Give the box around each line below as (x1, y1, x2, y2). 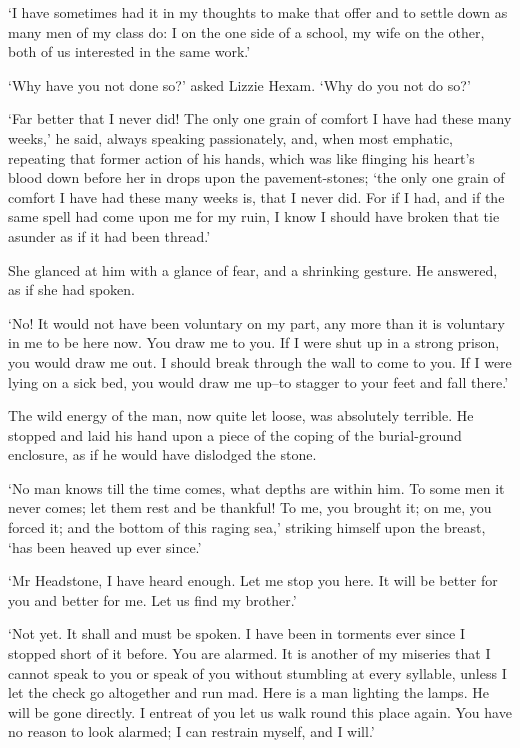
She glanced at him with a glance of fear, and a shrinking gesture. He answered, (8, 259, 498, 280)
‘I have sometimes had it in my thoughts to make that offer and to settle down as (8, 2, 508, 22)
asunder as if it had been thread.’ (8, 225, 211, 246)
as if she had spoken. (8, 279, 136, 300)
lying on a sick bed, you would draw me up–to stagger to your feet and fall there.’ (8, 371, 509, 392)
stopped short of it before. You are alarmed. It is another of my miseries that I (8, 643, 491, 664)
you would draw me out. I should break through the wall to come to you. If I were (8, 351, 512, 372)
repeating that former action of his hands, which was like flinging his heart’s (8, 147, 475, 168)
